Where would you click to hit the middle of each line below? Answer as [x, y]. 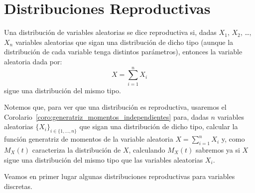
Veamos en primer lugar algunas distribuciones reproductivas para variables [120, 176]
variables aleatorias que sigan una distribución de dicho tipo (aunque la [124, 42]
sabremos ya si [218, 150]
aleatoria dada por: [33, 61]
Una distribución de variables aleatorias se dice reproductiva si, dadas [110, 32]
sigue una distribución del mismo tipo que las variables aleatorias [104, 159]
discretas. [18, 186]
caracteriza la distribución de [76, 150]
